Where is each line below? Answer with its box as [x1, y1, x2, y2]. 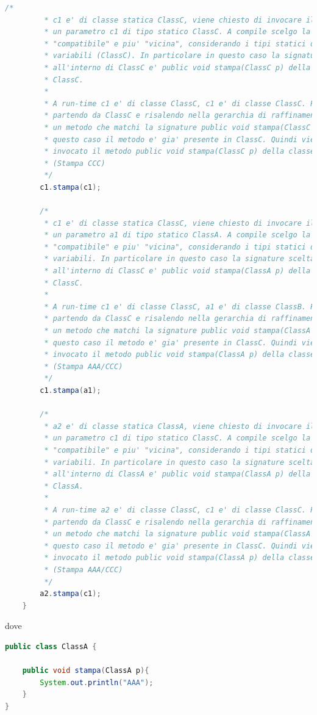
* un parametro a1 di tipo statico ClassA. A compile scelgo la [44, 231, 311, 240]
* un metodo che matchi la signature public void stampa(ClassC [44, 123, 311, 132]
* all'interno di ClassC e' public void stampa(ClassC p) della [44, 63, 311, 72]
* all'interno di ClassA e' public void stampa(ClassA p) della [44, 470, 311, 479]
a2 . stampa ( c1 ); [40, 589, 101, 598]
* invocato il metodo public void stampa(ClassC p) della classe [44, 147, 315, 156]
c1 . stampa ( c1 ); [40, 182, 101, 192]
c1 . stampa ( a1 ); [40, 386, 101, 395]
